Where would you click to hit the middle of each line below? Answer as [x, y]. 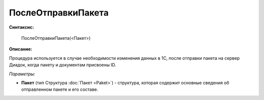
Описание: [21, 49]
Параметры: [22, 74]
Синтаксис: [22, 27]
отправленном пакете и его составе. [60, 89]
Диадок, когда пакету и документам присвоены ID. [63, 65]
